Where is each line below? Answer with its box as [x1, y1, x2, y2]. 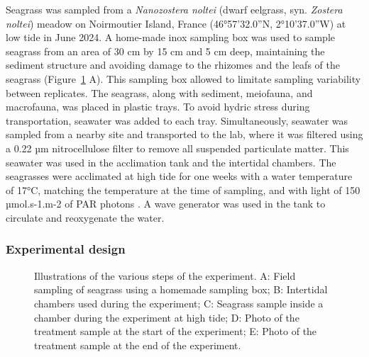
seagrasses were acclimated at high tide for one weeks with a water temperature [6, 169, 353, 183]
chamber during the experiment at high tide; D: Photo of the [34, 310, 299, 324]
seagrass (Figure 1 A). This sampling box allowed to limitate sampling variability [6, 71, 361, 86]
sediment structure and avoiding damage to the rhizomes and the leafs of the [6, 57, 340, 72]
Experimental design [6, 240, 126, 258]
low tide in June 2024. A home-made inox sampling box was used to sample [6, 30, 336, 45]
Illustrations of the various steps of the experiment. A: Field [34, 268, 296, 283]
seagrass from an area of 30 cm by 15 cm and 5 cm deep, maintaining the [6, 43, 325, 58]
